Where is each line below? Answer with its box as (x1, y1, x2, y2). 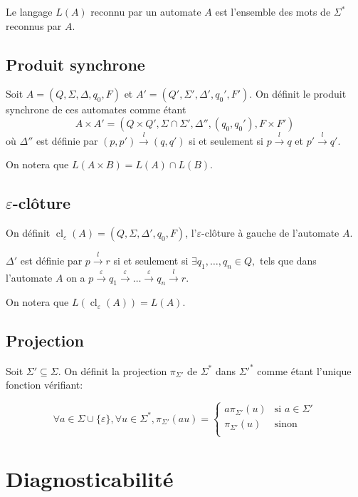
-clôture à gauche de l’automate (201, 225, 339, 240)
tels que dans (259, 252, 317, 267)
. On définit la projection (58, 363, 167, 378)
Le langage (6, 4, 53, 19)
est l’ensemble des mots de (215, 4, 331, 19)
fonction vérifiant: (6, 377, 83, 392)
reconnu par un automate (90, 4, 201, 19)
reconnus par (6, 18, 62, 33)
